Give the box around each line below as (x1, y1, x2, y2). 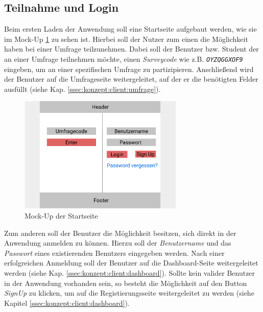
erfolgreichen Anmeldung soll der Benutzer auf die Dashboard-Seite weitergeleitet (4, 257, 258, 268)
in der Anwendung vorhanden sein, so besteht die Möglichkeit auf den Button (4, 277, 247, 288)
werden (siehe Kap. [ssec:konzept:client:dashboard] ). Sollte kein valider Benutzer (4, 268, 255, 278)
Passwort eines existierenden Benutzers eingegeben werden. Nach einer (4, 247, 225, 258)
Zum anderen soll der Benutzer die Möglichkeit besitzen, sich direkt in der (4, 227, 236, 238)
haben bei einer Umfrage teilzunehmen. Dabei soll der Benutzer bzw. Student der (4, 43, 259, 54)
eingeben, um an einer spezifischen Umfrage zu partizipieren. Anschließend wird (4, 63, 254, 74)
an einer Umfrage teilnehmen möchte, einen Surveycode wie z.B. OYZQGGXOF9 (4, 53, 243, 64)
